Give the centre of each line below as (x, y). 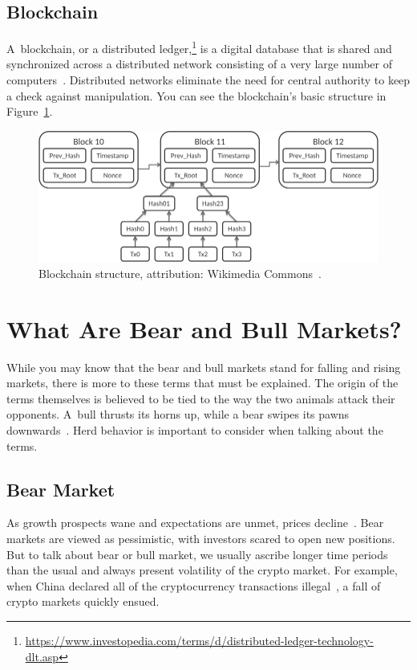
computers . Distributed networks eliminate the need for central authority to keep (208, 80)
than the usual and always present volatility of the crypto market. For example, (202, 570)
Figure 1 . (30, 111)
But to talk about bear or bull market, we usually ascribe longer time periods (197, 554)
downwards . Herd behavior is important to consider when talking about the (195, 430)
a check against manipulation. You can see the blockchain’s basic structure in (196, 95)
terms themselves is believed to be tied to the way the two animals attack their (201, 398)
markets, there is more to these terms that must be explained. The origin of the (202, 383)
